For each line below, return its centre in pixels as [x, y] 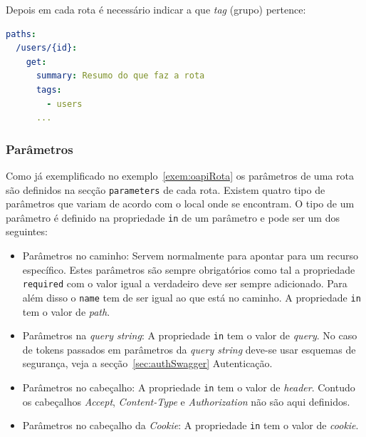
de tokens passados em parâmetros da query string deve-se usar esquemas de [189, 349]
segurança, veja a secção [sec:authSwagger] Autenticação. [147, 363]
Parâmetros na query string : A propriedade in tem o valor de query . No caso [190, 335]
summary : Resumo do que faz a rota [120, 76]
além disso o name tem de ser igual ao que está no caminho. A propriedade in [192, 297]
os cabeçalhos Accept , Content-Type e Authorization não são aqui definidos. [186, 401]
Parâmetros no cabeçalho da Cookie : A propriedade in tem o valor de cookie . [190, 425]
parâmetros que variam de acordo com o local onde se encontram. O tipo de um [180, 204]
